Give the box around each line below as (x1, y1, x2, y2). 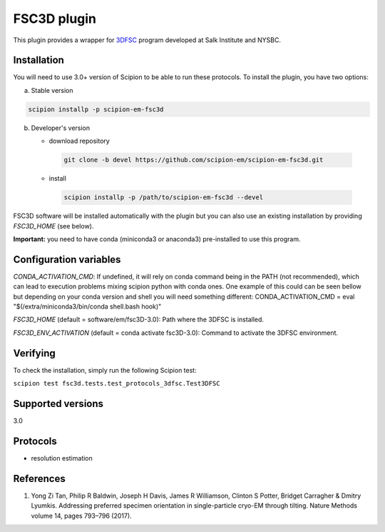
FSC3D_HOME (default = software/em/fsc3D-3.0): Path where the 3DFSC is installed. (13, 315, 264, 324)
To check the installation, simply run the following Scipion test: (13, 366, 197, 374)
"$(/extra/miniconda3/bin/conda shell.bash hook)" (13, 302, 162, 311)
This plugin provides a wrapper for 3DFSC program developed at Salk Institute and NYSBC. (13, 36, 282, 44)
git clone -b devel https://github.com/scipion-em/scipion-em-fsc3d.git (63, 156, 324, 164)
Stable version (31, 86, 74, 94)
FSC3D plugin (13, 11, 96, 26)
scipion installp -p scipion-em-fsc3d (28, 105, 164, 114)
